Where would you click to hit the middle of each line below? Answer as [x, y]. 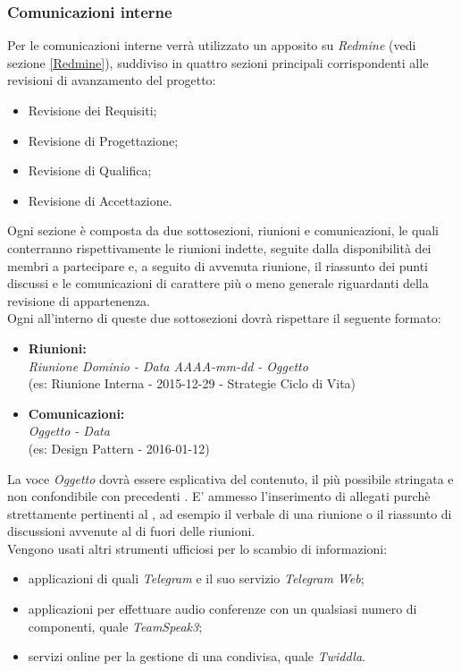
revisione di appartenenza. [79, 300]
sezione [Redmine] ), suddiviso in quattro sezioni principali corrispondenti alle [218, 62]
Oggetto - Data [69, 431]
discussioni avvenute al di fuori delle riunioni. [131, 531]
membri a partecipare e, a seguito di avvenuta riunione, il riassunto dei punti [218, 265]
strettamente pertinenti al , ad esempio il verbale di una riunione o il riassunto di [230, 513]
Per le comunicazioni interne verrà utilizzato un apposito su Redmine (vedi [212, 45]
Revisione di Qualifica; [90, 170]
